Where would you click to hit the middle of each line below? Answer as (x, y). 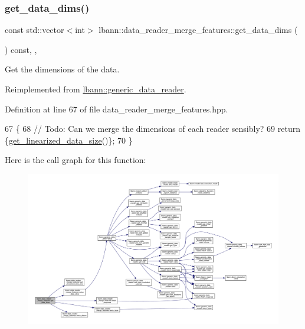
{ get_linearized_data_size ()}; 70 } (69, 140)
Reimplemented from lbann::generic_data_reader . (96, 89)
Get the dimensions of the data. (62, 69)
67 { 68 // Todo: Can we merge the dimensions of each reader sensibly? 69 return (152, 129)
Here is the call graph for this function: (76, 160)
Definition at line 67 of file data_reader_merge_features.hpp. (117, 109)
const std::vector (35, 30)
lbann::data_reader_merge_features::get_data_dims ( (198, 30)
